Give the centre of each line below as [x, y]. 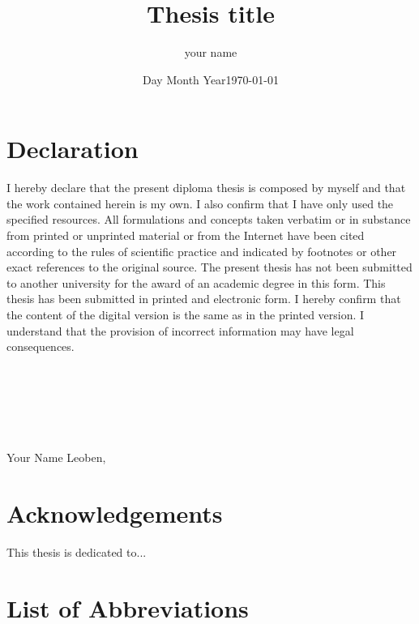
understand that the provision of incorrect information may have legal [180, 330]
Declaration [73, 149]
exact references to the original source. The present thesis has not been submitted [209, 267]
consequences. [41, 346]
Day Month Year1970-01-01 [211, 79]
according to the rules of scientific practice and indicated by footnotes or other [202, 251]
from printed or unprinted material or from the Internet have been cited [186, 235]
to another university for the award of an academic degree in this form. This [196, 282]
